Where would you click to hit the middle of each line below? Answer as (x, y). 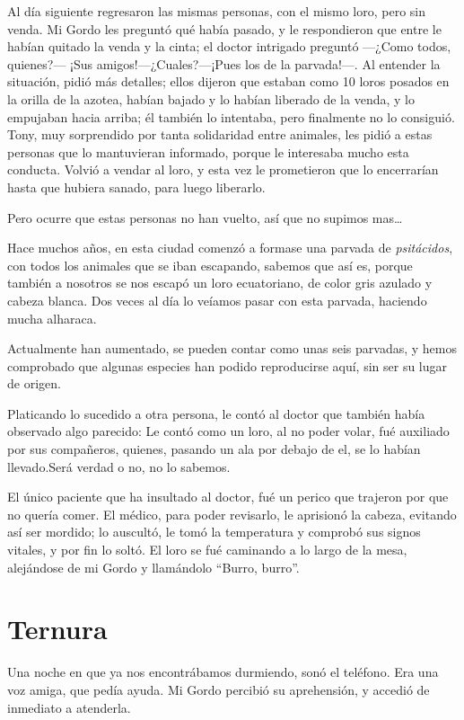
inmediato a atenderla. (69, 707)
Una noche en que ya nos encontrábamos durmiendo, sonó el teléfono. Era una (223, 672)
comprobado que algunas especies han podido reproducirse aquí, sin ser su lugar (228, 365)
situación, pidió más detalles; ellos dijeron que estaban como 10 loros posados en (228, 81)
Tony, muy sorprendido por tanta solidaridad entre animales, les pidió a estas (220, 134)
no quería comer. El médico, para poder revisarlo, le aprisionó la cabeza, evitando (232, 514)
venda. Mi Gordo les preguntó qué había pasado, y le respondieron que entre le (224, 28)
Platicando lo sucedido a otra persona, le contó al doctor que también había (216, 413)
